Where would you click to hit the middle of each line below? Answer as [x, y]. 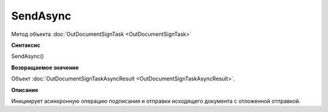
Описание [25, 90]
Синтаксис [26, 45]
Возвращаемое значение [45, 68]
